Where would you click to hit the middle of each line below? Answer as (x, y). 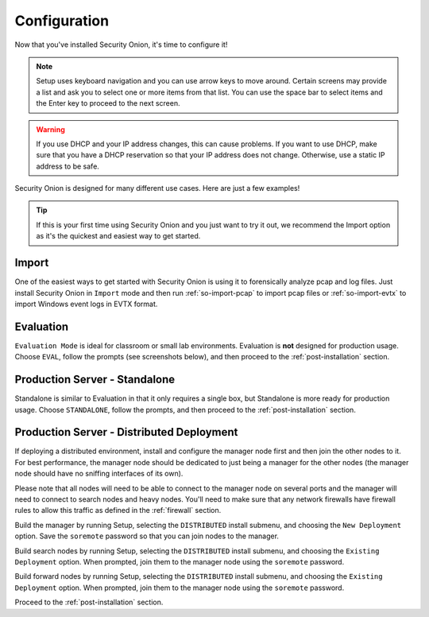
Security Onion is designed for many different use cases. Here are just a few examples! (157, 188)
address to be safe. (68, 166)
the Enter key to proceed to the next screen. (108, 103)
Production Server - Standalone (95, 380)
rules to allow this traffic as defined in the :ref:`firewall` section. (118, 510)
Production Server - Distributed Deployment (126, 432)
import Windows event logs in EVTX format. (86, 304)
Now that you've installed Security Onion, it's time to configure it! (121, 45)
